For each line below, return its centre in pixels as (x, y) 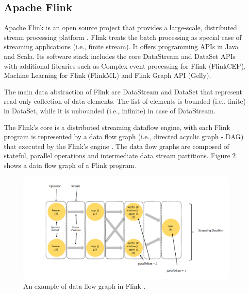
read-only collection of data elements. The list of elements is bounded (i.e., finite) (125, 101)
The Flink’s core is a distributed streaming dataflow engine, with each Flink (117, 127)
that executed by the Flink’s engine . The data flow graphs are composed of (117, 146)
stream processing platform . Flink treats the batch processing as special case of (123, 37)
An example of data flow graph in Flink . (84, 286)
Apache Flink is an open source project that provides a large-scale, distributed (121, 28)
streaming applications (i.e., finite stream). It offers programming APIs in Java (121, 46)
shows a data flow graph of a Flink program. (70, 165)
